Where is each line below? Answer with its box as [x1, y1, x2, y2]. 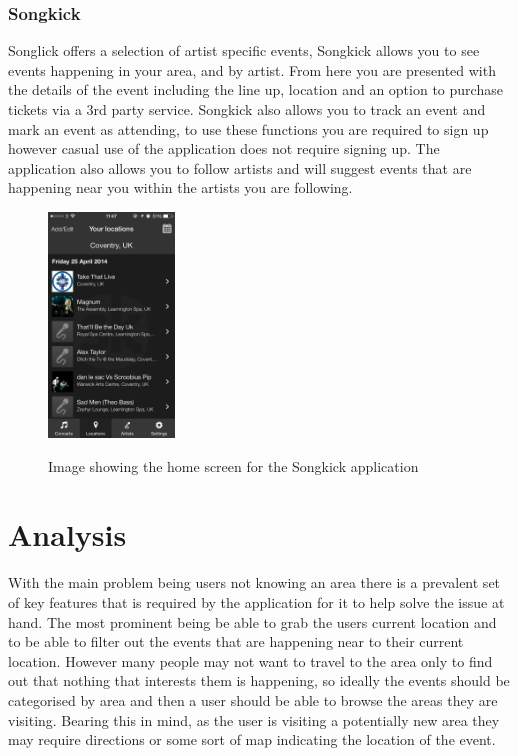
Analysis [8, 514, 127, 555]
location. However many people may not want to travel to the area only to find [8, 650, 493, 671]
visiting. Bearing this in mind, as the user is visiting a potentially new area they [8, 709, 500, 730]
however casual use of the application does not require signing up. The [8, 138, 440, 159]
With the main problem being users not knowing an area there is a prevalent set [8, 572, 501, 593]
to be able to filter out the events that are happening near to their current [8, 631, 464, 652]
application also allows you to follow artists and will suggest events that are [8, 157, 472, 178]
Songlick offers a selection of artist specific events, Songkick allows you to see [8, 40, 480, 61]
